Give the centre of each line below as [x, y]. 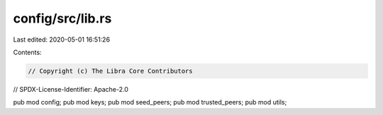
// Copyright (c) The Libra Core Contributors [110, 71]
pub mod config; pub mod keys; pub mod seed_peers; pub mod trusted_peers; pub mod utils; [150, 102]
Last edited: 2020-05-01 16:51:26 [61, 40]
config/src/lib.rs [62, 18]
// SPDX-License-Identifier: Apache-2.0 [71, 89]
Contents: [27, 52]
